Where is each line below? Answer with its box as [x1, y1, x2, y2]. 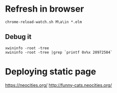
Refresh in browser [5, 3, 84, 15]
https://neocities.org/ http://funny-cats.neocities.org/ [5, 82, 112, 88]
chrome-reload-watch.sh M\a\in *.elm [5, 19, 82, 24]
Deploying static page [5, 66, 96, 77]
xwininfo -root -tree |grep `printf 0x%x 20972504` [5, 50, 113, 55]
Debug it [5, 33, 32, 41]
